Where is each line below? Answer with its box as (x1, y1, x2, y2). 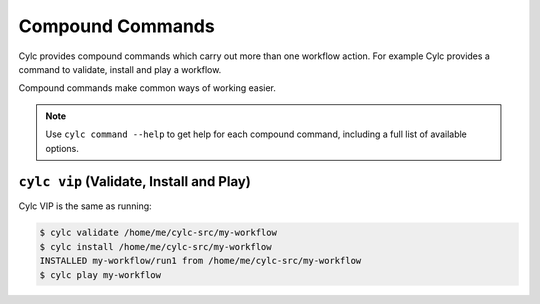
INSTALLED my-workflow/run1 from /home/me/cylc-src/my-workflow (39, 255, 362, 267)
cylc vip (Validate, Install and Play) (18, 173, 252, 190)
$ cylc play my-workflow (39, 269, 162, 280)
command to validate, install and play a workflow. (18, 63, 222, 75)
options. (45, 142, 80, 154)
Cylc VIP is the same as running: (18, 200, 152, 212)
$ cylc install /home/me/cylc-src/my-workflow (39, 241, 272, 252)
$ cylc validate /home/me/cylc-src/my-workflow (39, 227, 277, 239)
